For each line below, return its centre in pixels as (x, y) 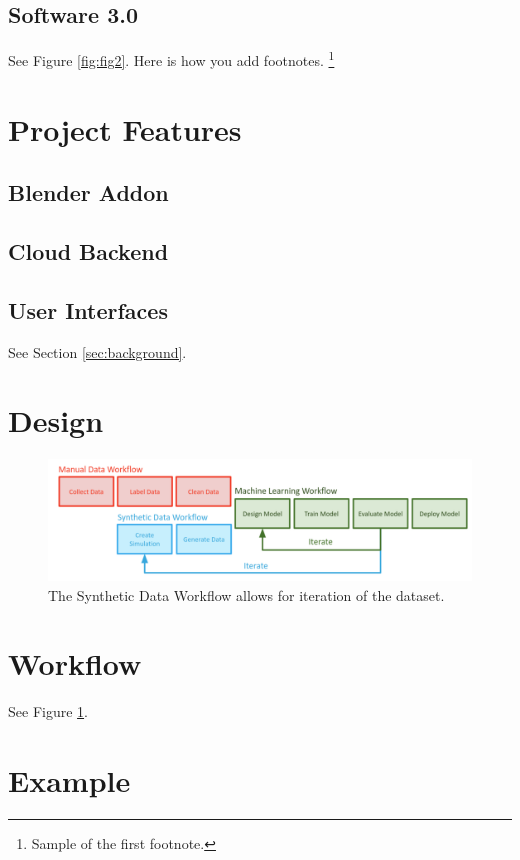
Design (56, 420)
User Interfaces (88, 309)
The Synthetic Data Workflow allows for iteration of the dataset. (246, 594)
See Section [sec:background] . (97, 351)
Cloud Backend (88, 251)
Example (69, 780)
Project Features (125, 128)
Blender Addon (88, 192)
